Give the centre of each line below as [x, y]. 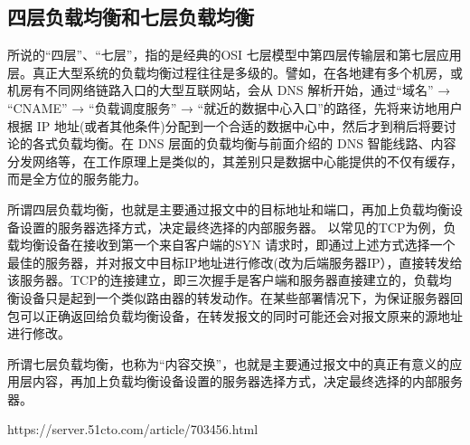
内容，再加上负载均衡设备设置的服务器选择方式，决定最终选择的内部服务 [247, 381]
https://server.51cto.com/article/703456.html [133, 429]
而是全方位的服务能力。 [77, 179]
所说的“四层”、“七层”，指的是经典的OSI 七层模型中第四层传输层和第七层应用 [235, 55]
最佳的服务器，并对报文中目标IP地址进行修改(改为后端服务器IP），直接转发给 [235, 262]
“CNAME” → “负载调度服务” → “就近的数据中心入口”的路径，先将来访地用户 [235, 107]
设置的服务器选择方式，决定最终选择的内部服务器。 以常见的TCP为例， [231, 227]
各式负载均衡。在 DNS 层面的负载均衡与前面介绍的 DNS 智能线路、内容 [244, 143]
